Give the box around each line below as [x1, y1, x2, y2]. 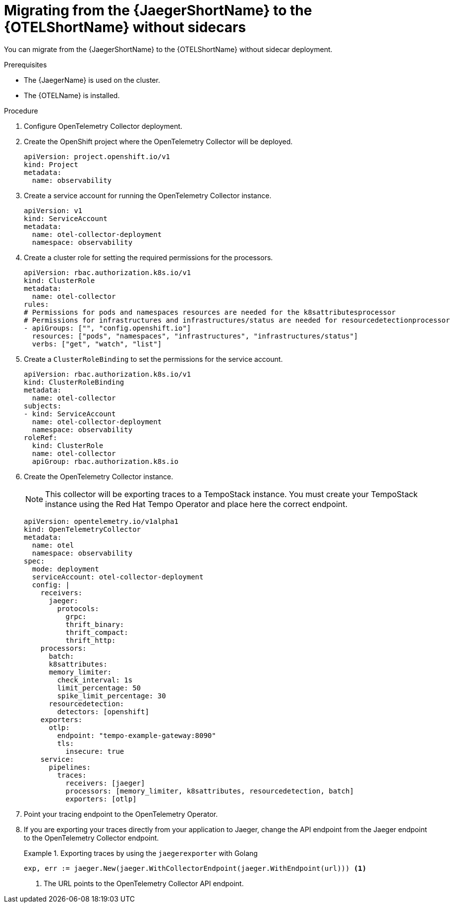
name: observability [32, 176, 112, 184]
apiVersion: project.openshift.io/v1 [24, 152, 170, 161]
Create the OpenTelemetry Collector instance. [24, 472, 173, 481]
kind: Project [24, 160, 78, 169]
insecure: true [65, 747, 124, 755]
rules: [24, 300, 49, 308]
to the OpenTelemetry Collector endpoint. [24, 833, 159, 842]
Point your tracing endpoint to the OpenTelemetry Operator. [24, 809, 218, 818]
